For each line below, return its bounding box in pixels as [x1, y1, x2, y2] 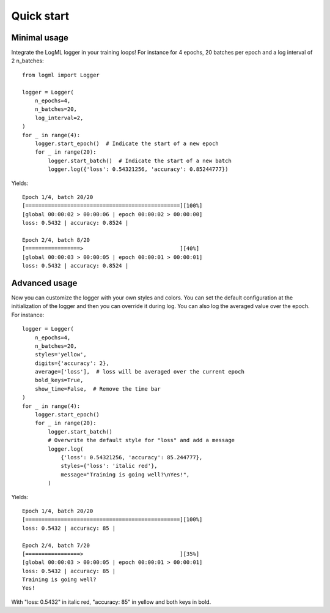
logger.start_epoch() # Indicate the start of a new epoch [34, 140, 219, 147]
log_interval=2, [34, 114, 84, 121]
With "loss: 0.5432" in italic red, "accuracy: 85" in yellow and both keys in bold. [11, 598, 211, 606]
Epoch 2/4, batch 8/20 [22, 236, 90, 243]
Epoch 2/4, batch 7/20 [22, 542, 90, 549]
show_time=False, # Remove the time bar [34, 385, 161, 392]
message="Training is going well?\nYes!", [61, 471, 190, 478]
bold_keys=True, [34, 377, 84, 384]
